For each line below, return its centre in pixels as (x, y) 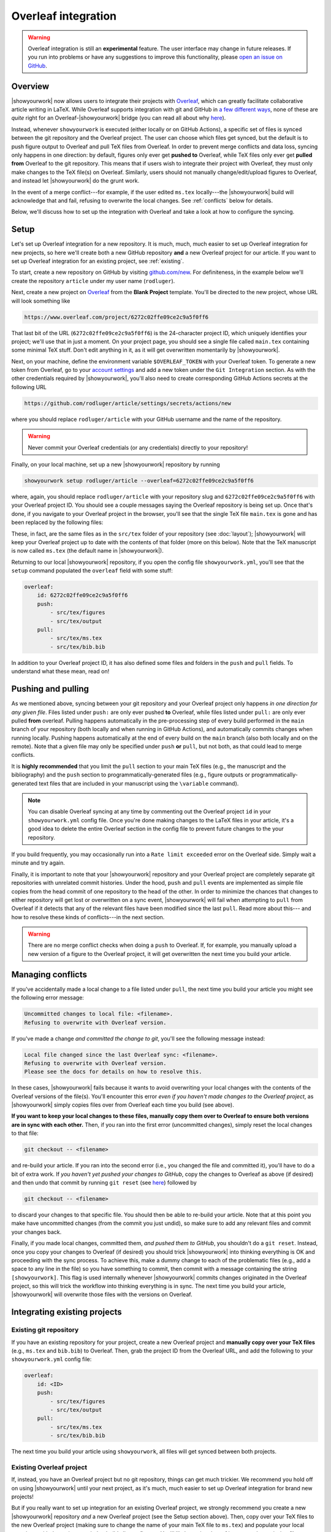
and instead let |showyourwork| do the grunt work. (75, 181)
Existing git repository (45, 1330)
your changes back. (36, 1232)
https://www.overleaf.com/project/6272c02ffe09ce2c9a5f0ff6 (116, 317)
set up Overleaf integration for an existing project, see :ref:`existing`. (97, 261)
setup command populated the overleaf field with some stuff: (92, 571)
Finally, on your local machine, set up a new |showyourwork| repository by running (116, 465)
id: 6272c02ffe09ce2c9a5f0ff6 (82, 595)
